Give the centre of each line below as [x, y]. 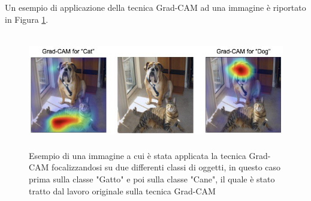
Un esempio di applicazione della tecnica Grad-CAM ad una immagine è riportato [155, 7]
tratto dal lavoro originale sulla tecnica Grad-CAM [122, 190]
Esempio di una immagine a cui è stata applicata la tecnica [138, 155]
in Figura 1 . [27, 19]
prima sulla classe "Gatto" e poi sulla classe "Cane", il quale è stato [152, 178]
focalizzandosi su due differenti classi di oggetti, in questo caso [166, 167]
